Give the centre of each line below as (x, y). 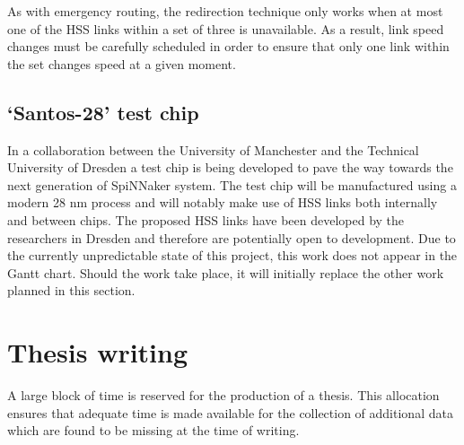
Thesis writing (98, 352)
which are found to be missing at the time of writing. (153, 430)
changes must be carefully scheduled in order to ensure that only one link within (228, 46)
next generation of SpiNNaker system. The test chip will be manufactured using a (232, 184)
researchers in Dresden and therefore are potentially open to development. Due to (232, 237)
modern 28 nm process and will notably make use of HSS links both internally (223, 202)
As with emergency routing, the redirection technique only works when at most (225, 11)
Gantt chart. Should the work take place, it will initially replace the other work (226, 272)
